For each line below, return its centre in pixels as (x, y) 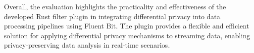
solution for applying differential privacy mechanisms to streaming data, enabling (127, 35)
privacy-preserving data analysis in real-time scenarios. (87, 45)
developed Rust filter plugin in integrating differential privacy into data (112, 16)
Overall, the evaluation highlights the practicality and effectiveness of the (115, 6)
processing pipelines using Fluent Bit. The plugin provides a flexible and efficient (127, 26)
